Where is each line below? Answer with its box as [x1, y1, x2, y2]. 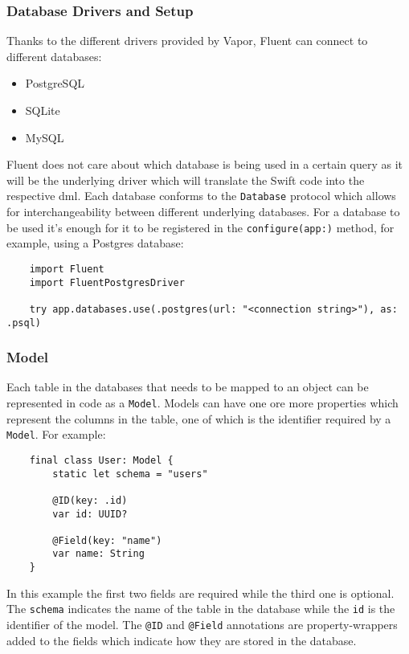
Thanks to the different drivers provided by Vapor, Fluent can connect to [6, 32, 368, 49]
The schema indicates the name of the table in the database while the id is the [6, 600, 395, 617]
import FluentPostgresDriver [29, 276, 185, 288]
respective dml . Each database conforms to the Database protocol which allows [6, 187, 396, 204]
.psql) [6, 317, 41, 329]
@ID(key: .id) [52, 494, 128, 506]
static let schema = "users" [52, 468, 208, 480]
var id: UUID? [52, 508, 128, 520]
